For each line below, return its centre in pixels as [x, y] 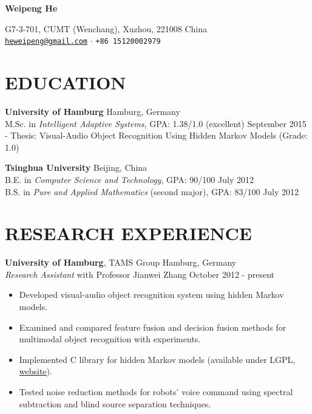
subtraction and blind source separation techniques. [115, 403]
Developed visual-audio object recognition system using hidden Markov [151, 295]
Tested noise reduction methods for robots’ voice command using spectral [156, 392]
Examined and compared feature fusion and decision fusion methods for [153, 327]
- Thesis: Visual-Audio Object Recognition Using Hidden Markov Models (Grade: [156, 135]
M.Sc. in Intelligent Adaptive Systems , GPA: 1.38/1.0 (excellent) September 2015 [156, 123]
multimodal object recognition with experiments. [110, 339]
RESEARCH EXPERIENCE [129, 233]
